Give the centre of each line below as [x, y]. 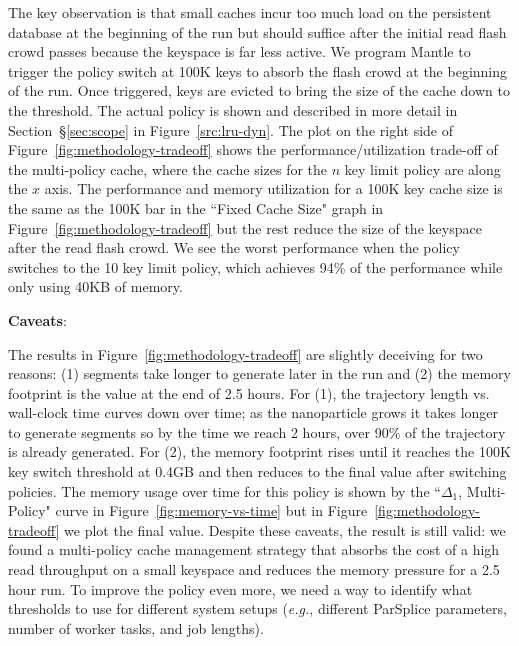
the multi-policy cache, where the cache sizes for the [168, 168]
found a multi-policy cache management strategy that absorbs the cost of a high [254, 549]
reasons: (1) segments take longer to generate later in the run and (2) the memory [259, 373]
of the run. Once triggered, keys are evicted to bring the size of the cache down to [259, 90]
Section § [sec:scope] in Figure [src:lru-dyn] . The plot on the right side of [230, 129]
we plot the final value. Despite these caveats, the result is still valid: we [285, 529]
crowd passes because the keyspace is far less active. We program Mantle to [239, 51]
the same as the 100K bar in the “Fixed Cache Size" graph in [196, 207]
